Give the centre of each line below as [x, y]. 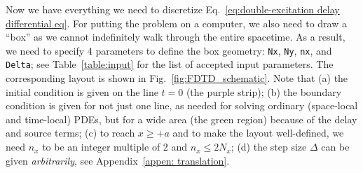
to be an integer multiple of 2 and [115, 147]
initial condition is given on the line [82, 91]
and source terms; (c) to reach [70, 133]
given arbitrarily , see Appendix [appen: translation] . [118, 160]
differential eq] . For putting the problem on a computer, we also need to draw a [176, 23]
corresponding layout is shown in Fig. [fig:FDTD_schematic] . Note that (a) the [177, 78]
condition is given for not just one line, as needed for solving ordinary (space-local [182, 105]
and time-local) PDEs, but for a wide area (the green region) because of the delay [181, 119]
